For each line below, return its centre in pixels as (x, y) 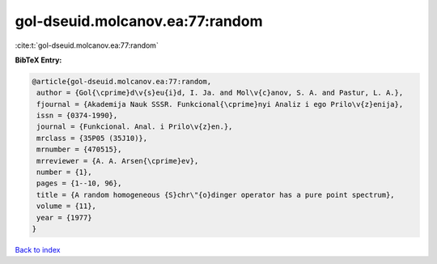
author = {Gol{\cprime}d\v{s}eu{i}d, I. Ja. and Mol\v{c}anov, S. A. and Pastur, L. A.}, (220, 93)
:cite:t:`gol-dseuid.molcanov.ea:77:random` (87, 45)
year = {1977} (64, 217)
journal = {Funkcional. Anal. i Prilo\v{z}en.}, (135, 127)
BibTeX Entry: (38, 60)
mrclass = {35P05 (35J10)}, (92, 138)
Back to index (38, 249)
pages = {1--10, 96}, (79, 183)
